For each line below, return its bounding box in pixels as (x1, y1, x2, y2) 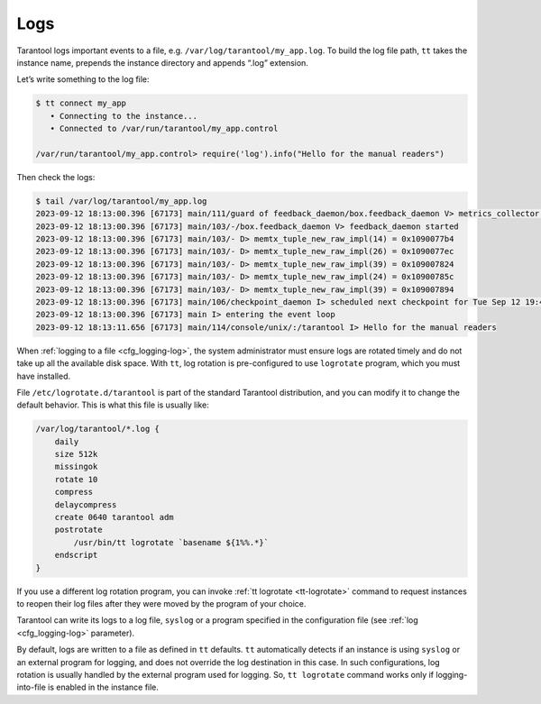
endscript (54, 550, 98, 561)
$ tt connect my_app (35, 98, 126, 108)
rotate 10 (54, 474, 98, 484)
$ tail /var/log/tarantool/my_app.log (35, 196, 207, 206)
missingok (54, 462, 98, 472)
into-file (16, 681, 47, 693)
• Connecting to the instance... (50, 111, 198, 121)
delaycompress (54, 499, 117, 509)
